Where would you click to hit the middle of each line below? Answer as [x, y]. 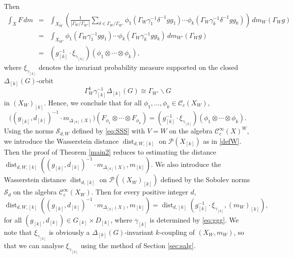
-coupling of [177, 232]
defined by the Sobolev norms [205, 179]
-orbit [45, 81]
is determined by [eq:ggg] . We [194, 220]
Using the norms [29, 131]
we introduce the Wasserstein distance [61, 141]
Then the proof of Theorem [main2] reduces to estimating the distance [110, 151]
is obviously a [69, 232]
